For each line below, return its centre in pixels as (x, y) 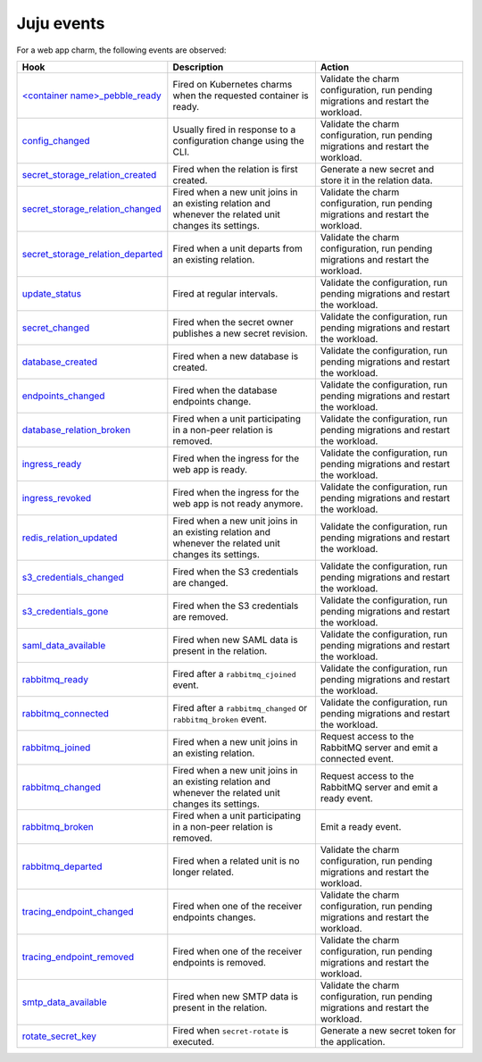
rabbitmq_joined (56, 748)
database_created (60, 362)
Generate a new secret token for (388, 1030)
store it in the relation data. (376, 180)
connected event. (357, 758)
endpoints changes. (214, 917)
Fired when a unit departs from (237, 248)
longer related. (204, 872)
